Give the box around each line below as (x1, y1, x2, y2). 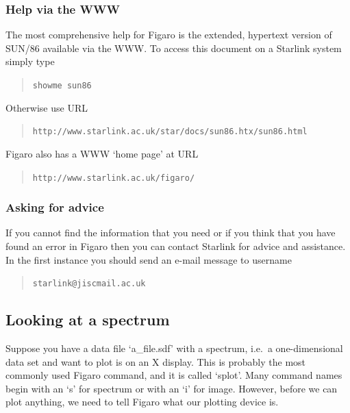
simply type (5, 54, 55, 68)
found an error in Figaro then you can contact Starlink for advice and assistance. (5, 238, 346, 253)
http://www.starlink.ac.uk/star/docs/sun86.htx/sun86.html (32, 127, 308, 137)
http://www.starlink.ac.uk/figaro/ (32, 173, 195, 183)
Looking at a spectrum (5, 309, 170, 330)
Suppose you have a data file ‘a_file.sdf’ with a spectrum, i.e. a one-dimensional (5, 341, 343, 355)
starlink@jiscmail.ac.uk (32, 279, 146, 289)
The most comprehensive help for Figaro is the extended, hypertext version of (5, 27, 332, 42)
